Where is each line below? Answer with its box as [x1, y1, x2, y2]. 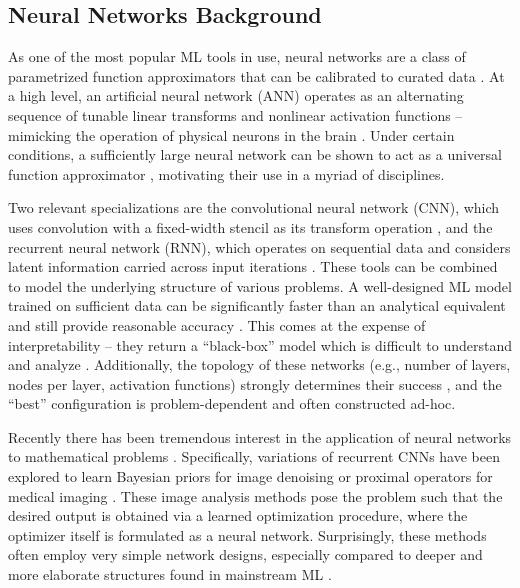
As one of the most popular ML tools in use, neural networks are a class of [8, 46, 466, 67]
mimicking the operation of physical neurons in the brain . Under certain [8, 124, 455, 145]
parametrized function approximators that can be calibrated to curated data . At [8, 65, 505, 86]
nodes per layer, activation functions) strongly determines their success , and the [8, 373, 502, 394]
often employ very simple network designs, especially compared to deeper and [8, 544, 483, 565]
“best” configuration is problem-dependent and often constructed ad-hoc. [8, 393, 456, 414]
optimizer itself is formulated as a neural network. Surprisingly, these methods [8, 524, 487, 545]
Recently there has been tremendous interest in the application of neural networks [8, 426, 512, 447]
